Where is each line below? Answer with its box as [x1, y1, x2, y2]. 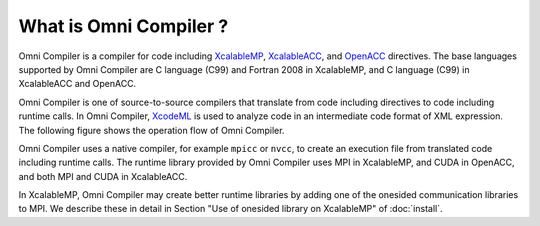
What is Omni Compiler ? [18, 15, 229, 37]
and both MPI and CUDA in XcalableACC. [18, 170, 188, 182]
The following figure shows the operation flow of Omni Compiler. [18, 124, 285, 136]
